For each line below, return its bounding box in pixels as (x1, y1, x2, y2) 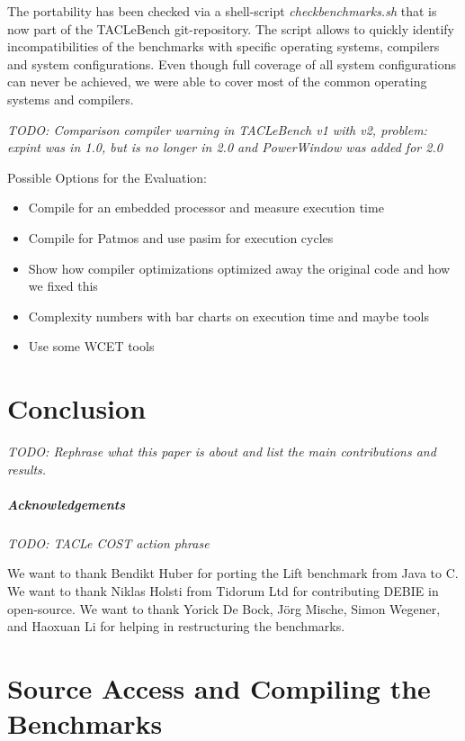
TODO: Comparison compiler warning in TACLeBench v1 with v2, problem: (7, 120, 427, 139)
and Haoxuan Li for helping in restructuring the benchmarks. (7, 617, 345, 636)
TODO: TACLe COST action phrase (7, 533, 210, 552)
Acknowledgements (7, 494, 126, 513)
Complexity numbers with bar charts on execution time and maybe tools (28, 306, 430, 325)
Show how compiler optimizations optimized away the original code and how (28, 258, 451, 277)
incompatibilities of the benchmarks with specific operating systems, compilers (7, 37, 440, 56)
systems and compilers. (7, 89, 134, 108)
